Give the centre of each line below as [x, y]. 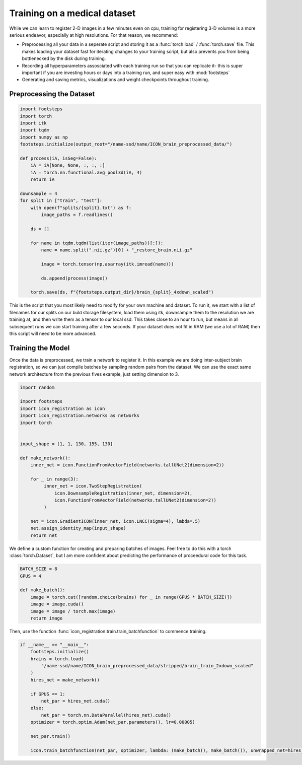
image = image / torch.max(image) [73, 611]
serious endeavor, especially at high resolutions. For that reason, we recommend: [94, 35]
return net [44, 535]
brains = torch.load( [57, 659]
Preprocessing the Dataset [52, 94]
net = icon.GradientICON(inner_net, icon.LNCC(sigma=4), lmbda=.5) [116, 521]
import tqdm [35, 130]
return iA [43, 180]
